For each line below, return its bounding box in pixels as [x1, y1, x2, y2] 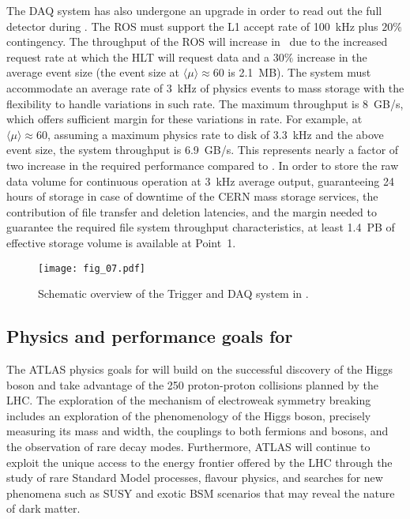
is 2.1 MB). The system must [228, 64, 371, 81]
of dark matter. [6, 500, 81, 517]
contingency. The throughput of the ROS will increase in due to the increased [6, 33, 388, 50]
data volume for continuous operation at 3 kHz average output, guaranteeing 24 [6, 172, 395, 189]
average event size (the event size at [6, 64, 180, 81]
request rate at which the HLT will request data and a [6, 48, 269, 65]
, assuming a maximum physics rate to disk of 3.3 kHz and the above [47, 126, 384, 142]
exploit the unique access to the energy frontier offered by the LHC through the [6, 453, 393, 470]
